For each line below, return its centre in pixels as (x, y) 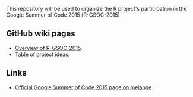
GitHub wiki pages (41, 34)
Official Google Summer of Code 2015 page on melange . (84, 87)
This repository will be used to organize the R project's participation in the (96, 9)
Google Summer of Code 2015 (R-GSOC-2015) (63, 15)
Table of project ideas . (42, 54)
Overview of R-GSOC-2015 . (48, 48)
